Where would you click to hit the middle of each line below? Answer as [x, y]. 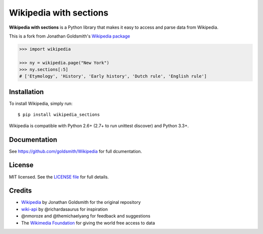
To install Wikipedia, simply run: [41, 103]
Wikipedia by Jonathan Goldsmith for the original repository [81, 202]
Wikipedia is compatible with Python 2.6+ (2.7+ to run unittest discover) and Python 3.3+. [99, 126]
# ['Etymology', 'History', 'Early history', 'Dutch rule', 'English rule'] [113, 76]
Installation [26, 92]
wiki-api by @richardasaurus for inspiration [65, 209]
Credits [20, 191]
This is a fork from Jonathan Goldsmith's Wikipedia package [69, 36]
